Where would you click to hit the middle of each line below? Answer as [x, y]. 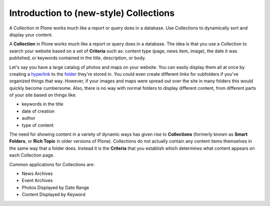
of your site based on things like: [43, 95]
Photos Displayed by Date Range [55, 188]
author [28, 118]
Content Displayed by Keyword [53, 195]
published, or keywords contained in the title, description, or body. [77, 58]
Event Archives [37, 181]
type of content [38, 125]
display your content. [31, 34]
